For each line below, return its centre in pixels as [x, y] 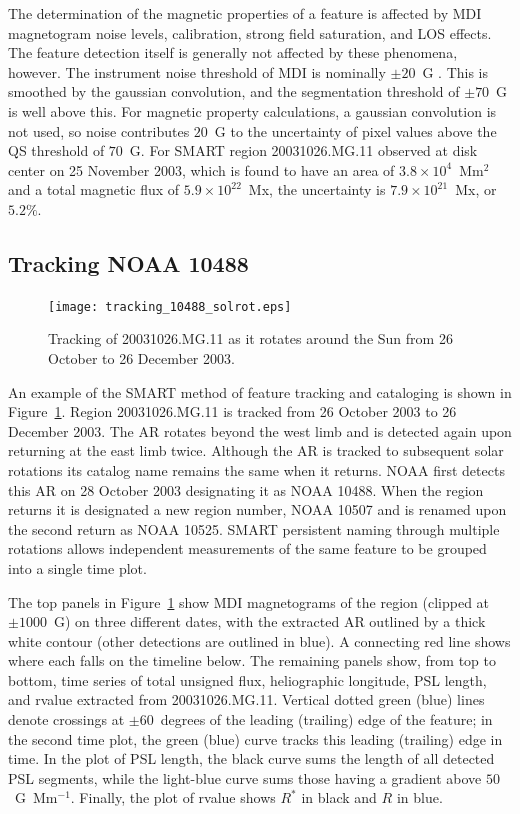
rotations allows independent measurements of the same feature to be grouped [247, 548]
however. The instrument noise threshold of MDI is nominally [197, 71]
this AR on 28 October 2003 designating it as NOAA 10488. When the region [246, 489]
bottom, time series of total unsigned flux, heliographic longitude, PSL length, [247, 679]
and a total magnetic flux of [94, 189]
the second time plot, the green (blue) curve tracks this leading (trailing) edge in [255, 738]
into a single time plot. [77, 567]
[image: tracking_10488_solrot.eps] [170, 306]
